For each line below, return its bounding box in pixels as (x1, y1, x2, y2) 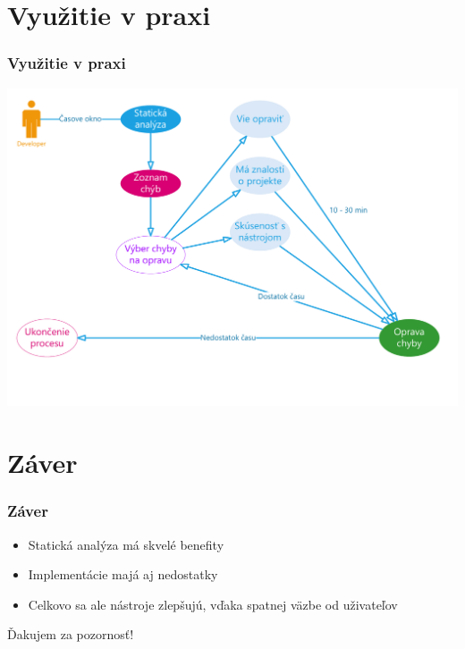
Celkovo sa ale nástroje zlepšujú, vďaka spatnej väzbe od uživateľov (28, 594, 398, 613)
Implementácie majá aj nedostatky (28, 565, 218, 584)
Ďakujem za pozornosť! (7, 625, 134, 644)
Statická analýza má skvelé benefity (28, 535, 224, 553)
